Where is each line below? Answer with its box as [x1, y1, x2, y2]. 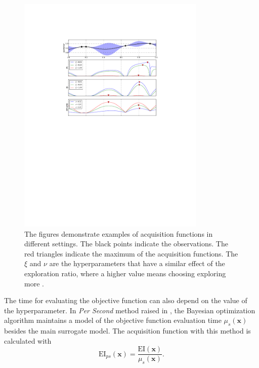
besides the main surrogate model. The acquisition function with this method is [4, 325, 251, 336]
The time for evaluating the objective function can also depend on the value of [4, 295, 247, 306]
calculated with [4, 335, 52, 346]
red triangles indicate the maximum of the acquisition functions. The [24, 248, 238, 259]
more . [24, 278, 44, 288]
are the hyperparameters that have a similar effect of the [49, 258, 225, 269]
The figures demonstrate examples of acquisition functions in [24, 228, 213, 239]
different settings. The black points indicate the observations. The [24, 238, 228, 249]
